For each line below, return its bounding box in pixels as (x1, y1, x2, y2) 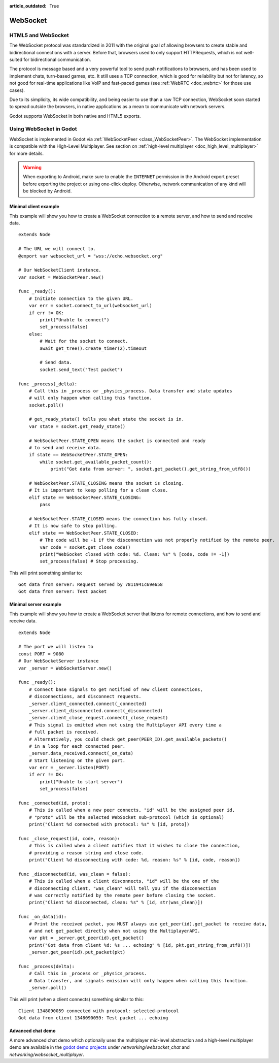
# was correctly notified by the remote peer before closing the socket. (28, 892, 217, 899)
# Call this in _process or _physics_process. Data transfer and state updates (28, 388, 233, 393)
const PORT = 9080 (18, 651, 64, 657)
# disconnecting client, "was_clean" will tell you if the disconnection (28, 885, 217, 891)
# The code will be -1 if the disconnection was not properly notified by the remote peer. (40, 537, 275, 543)
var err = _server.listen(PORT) (28, 765, 110, 771)
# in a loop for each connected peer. (28, 743, 126, 749)
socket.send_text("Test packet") (40, 367, 123, 373)
